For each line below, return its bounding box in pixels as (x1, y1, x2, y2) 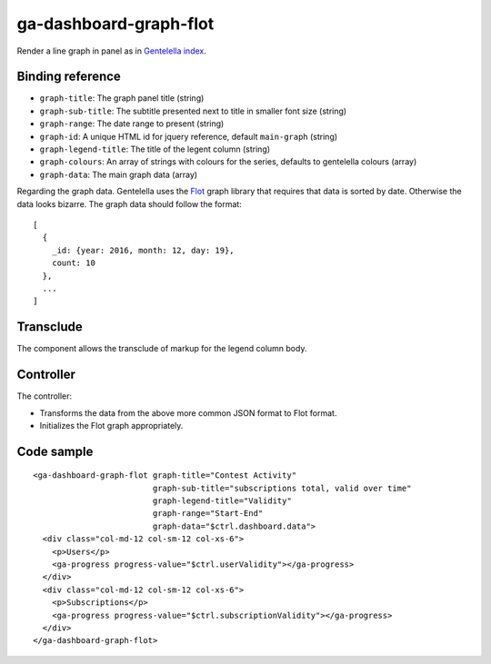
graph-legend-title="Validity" (152, 496, 293, 506)
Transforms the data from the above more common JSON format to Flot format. (39, 407, 337, 418)
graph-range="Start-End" (152, 509, 264, 519)
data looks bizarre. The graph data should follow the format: (16, 198, 243, 209)
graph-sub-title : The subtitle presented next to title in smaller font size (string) (39, 105, 347, 116)
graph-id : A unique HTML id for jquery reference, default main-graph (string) (39, 131, 338, 142)
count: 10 (51, 258, 95, 268)
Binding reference (16, 69, 122, 84)
